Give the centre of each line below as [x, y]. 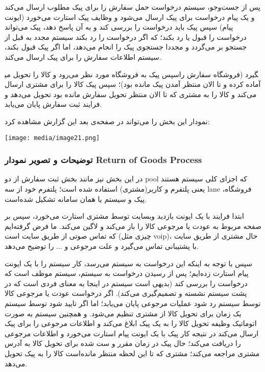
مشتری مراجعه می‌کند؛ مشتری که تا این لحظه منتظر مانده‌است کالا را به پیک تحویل [132, 353]
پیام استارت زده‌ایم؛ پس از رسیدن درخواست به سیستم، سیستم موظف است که [127, 273]
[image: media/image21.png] [52, 138]
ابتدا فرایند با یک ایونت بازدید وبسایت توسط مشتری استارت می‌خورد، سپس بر [124, 216]
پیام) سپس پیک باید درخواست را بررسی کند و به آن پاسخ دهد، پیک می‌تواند [119, 27]
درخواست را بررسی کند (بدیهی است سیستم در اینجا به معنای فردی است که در [126, 283]
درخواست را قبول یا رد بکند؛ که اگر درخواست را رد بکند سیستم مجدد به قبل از [126, 37]
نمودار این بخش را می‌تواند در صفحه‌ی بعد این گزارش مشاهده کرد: [107, 121]
